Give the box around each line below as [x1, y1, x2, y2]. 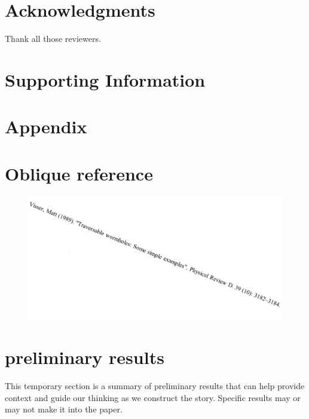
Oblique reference [5, 161, 153, 185]
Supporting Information [5, 67, 206, 91]
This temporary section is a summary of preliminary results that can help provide [5, 380, 305, 392]
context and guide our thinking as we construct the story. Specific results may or [5, 391, 301, 403]
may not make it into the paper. [5, 403, 123, 415]
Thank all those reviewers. [5, 32, 101, 45]
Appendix [5, 114, 87, 139]
